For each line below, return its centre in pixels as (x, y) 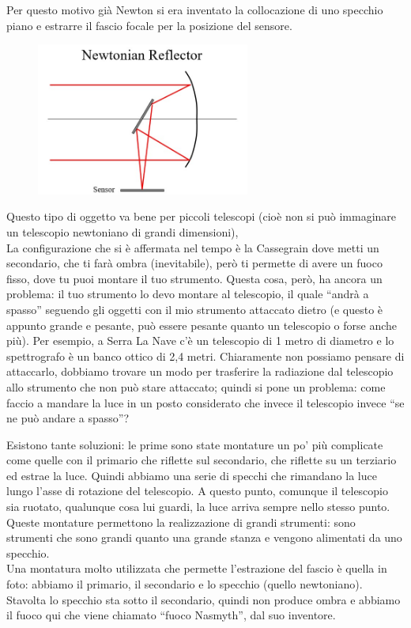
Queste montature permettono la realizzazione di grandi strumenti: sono (181, 522)
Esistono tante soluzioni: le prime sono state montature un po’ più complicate (195, 444)
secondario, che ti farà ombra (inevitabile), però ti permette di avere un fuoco (194, 263)
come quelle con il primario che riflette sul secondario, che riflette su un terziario (202, 460)
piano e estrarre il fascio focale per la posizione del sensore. (149, 25)
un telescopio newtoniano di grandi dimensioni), (123, 231)
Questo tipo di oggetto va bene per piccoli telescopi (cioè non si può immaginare (202, 216)
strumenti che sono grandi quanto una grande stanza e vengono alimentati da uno (204, 537)
